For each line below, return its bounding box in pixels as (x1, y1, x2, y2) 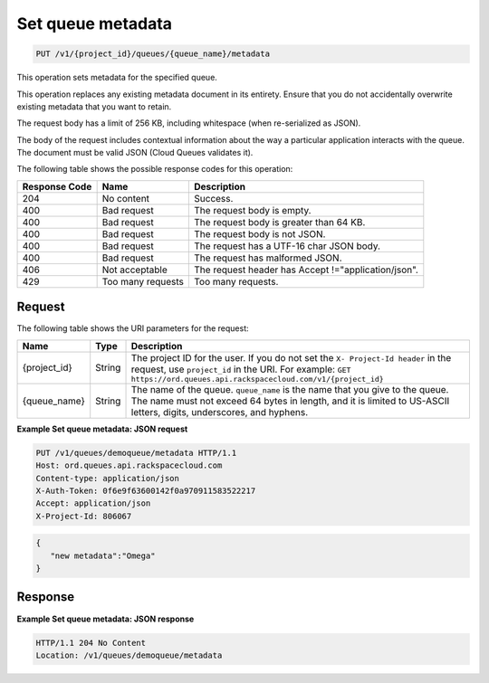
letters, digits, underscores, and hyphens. (130, 405, 309, 418)
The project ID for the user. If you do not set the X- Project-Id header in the (130, 351, 452, 364)
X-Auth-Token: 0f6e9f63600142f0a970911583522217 (35, 485, 256, 496)
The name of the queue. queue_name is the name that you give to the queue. (130, 383, 449, 395)
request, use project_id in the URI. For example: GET (130, 363, 351, 375)
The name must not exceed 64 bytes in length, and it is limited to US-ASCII (130, 394, 450, 407)
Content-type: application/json (35, 473, 180, 483)
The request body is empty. (194, 204, 312, 216)
